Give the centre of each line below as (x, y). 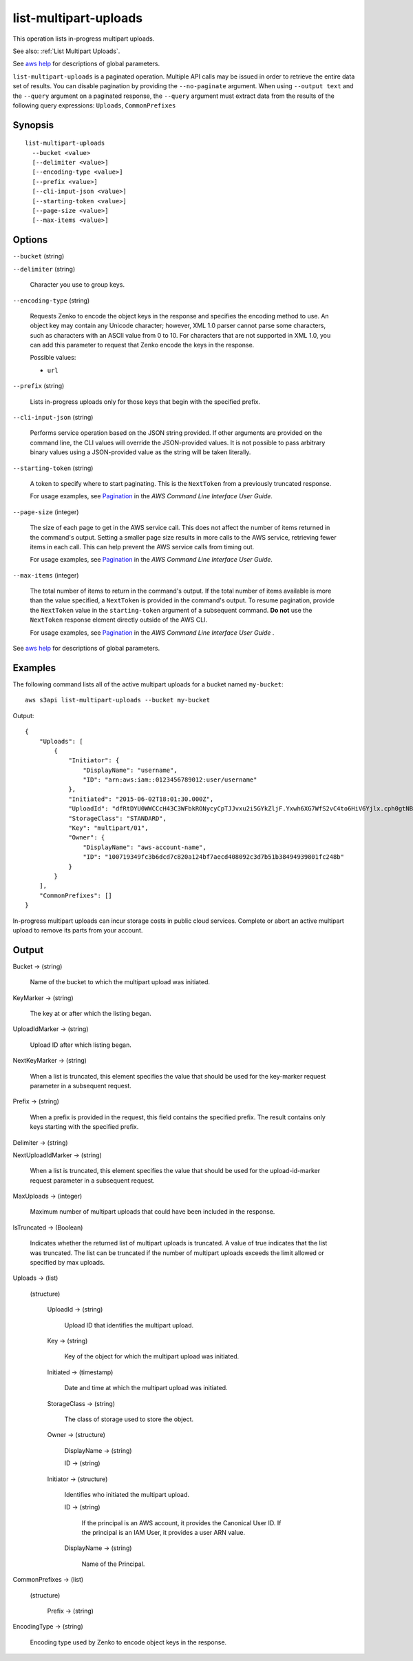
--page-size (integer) (46, 512)
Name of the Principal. (113, 1564)
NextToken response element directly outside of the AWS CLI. (119, 620)
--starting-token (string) (53, 468)
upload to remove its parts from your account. (78, 930)
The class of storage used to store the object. (129, 1419)
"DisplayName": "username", (130, 770)
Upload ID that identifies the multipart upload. (129, 1325)
